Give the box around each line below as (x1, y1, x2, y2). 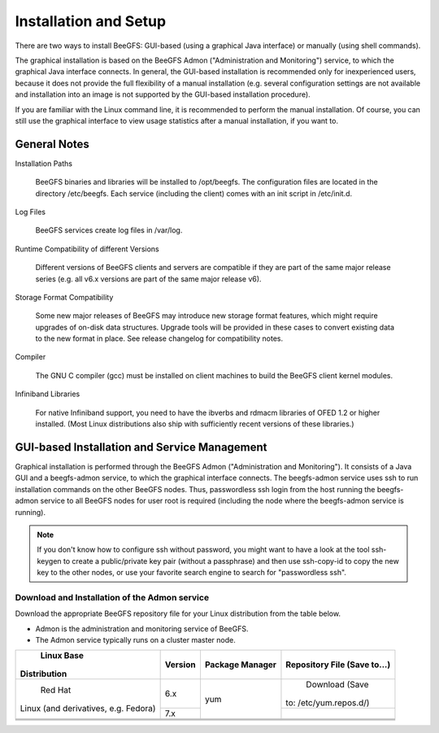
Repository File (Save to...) (285, 659, 391, 670)
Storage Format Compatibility (15, 292, 114, 302)
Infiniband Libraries (15, 389, 80, 399)
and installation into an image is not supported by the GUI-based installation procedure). (15, 89, 311, 99)
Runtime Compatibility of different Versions (15, 244, 159, 254)
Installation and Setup (15, 12, 167, 30)
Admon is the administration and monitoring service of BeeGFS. (35, 623, 249, 634)
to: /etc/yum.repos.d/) (285, 697, 370, 709)
